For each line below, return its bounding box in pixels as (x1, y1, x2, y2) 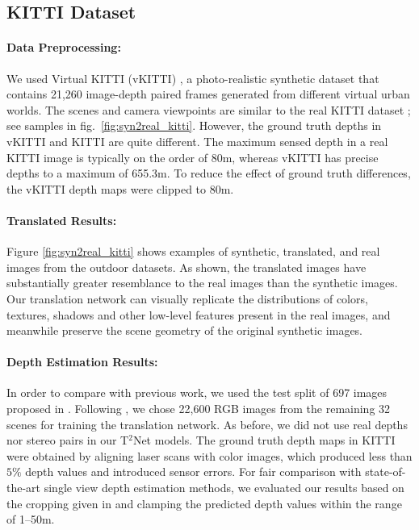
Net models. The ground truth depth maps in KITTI (132, 432, 396, 449)
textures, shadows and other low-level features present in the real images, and (6, 306, 391, 323)
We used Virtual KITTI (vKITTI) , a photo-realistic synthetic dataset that (6, 69, 379, 86)
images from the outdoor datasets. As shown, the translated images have (6, 258, 367, 275)
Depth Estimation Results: (6, 353, 158, 370)
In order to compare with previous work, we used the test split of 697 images (6, 384, 388, 401)
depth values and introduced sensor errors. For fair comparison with (25, 463, 362, 480)
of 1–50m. (6, 511, 55, 528)
